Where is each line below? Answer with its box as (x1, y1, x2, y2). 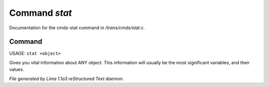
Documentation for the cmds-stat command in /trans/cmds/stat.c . (9, 25, 145, 31)
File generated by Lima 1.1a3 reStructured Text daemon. (9, 76, 124, 82)
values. (9, 67, 24, 73)
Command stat (9, 7, 72, 18)
